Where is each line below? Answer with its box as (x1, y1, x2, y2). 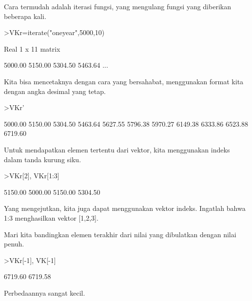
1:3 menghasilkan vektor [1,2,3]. (4, 212, 98, 223)
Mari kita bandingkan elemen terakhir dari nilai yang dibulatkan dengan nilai (4, 229, 236, 239)
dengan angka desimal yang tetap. (4, 86, 106, 96)
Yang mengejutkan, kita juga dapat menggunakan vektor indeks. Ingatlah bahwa (4, 203, 246, 213)
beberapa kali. (4, 11, 46, 21)
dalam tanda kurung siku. (4, 154, 81, 164)
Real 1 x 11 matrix (4, 43, 60, 54)
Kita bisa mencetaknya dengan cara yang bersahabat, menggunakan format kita (4, 76, 244, 86)
